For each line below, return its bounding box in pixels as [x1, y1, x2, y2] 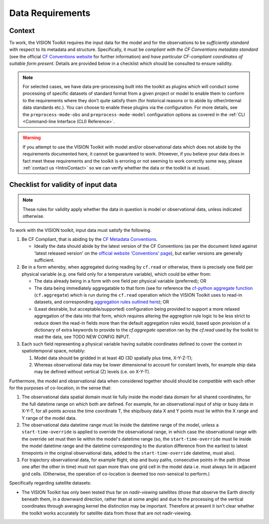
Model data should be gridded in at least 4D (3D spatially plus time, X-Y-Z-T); [34, 354, 193, 361]
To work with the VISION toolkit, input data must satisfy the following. [9, 227, 151, 233]
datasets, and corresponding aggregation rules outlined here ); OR [34, 299, 169, 305]
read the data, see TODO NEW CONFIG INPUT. [34, 334, 131, 340]
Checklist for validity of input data [9, 180, 117, 189]
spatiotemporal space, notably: [21, 348, 86, 354]
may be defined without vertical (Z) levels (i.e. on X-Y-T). [34, 369, 150, 375]
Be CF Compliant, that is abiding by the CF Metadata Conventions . [21, 236, 158, 242]
